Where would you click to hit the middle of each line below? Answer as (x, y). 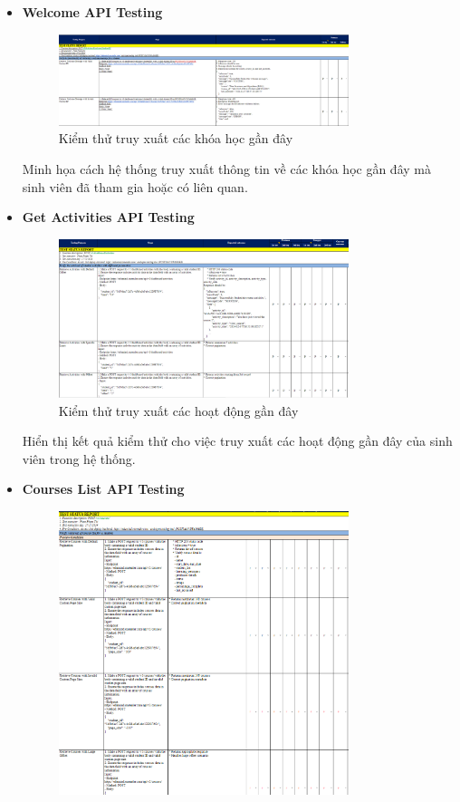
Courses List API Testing (103, 489)
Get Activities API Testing (108, 217)
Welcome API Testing (92, 12)
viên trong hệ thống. (79, 458)
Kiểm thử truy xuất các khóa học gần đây (176, 138)
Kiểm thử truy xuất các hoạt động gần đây (178, 410)
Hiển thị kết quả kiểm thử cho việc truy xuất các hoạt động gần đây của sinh (237, 441)
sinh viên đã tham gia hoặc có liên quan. (135, 186)
